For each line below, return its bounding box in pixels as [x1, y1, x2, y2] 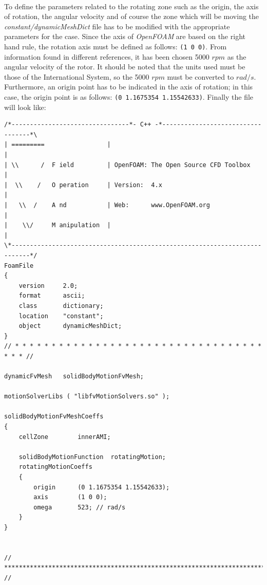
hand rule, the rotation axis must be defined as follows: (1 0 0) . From [4, 41, 227, 51]
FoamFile [4, 262, 34, 269]
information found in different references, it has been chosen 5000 [4, 51, 209, 62]
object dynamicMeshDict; [18, 322, 122, 330]
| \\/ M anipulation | [4, 222, 111, 229]
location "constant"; [18, 312, 104, 320]
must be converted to [167, 71, 234, 82]
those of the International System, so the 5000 [4, 71, 149, 82]
